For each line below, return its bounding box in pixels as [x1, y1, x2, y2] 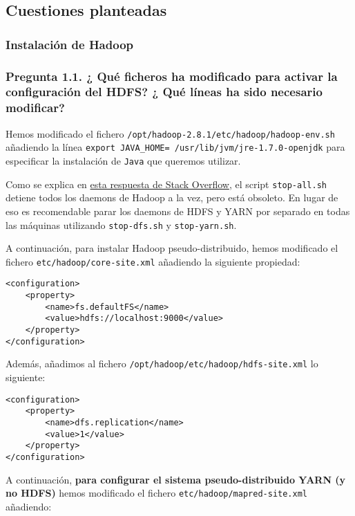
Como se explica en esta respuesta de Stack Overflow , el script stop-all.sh [6, 176, 327, 191]
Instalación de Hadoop [6, 35, 133, 53]
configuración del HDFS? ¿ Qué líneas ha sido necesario [6, 83, 323, 100]
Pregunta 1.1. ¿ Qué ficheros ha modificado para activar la [6, 67, 338, 84]
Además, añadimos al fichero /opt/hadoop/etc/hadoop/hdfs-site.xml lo [6, 356, 318, 371]
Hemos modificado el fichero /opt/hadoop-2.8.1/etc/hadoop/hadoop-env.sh [6, 126, 335, 140]
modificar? [6, 99, 65, 116]
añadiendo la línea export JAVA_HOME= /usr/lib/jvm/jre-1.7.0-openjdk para [6, 140, 345, 154]
